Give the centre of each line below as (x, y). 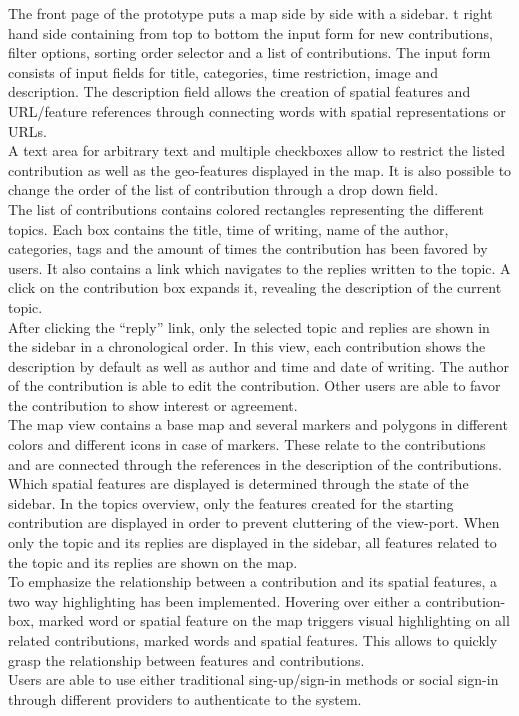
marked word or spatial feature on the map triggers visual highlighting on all (274, 620)
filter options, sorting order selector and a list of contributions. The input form (249, 52)
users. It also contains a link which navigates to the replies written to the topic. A (259, 267)
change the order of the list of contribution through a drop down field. (223, 189)
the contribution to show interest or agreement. (153, 404)
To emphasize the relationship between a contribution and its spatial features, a (252, 581)
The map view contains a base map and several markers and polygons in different (258, 424)
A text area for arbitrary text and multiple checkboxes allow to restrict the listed (257, 150)
